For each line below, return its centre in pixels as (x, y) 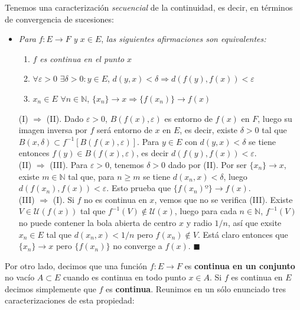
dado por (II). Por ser (207, 164)
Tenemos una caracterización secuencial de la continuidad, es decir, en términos (149, 7)
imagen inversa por (53, 130)
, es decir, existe (209, 130)
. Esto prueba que (139, 188)
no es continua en (115, 199)
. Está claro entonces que (243, 234)
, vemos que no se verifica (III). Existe (224, 199)
